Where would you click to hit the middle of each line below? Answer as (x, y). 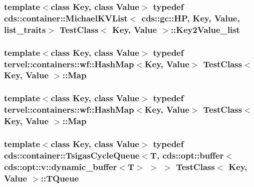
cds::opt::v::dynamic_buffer (61, 166)
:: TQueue (60, 178)
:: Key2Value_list (205, 29)
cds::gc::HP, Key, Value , (191, 18)
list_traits (25, 29)
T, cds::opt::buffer (187, 155)
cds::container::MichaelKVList (66, 18)
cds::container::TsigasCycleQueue (72, 155)
